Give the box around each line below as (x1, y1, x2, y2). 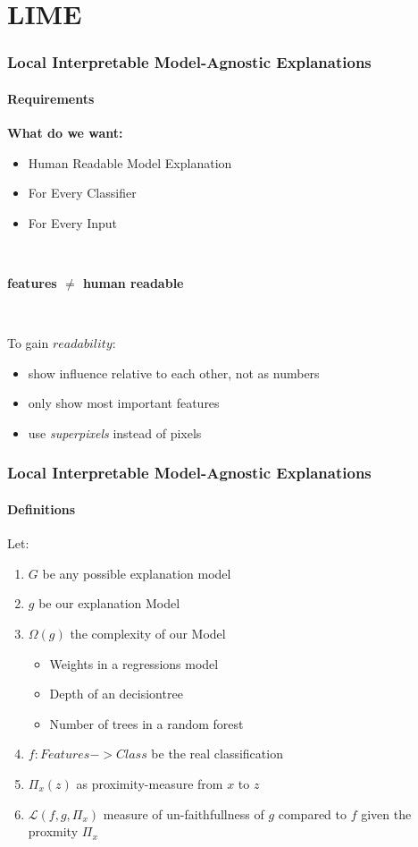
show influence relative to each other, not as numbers (28, 363, 320, 382)
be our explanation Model (38, 594, 180, 613)
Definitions (7, 499, 76, 518)
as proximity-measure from (76, 774, 223, 792)
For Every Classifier (28, 183, 137, 202)
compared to (278, 804, 347, 823)
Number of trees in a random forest (49, 714, 244, 733)
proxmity (28, 822, 79, 841)
